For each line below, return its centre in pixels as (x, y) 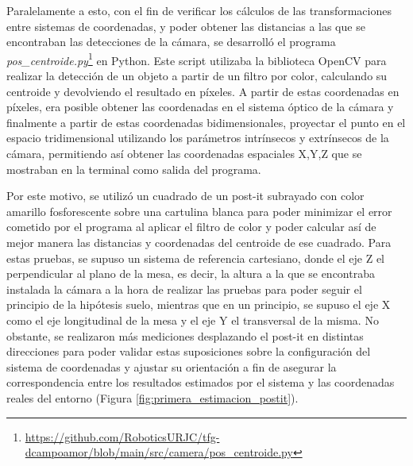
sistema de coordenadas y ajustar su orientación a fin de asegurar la (172, 366)
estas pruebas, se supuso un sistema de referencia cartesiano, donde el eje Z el (195, 258)
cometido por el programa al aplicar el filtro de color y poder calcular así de (191, 227)
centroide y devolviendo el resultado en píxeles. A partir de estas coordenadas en (203, 91)
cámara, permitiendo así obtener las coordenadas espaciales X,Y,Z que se (184, 153)
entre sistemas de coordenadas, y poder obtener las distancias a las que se (186, 26)
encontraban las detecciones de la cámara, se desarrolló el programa (171, 42)
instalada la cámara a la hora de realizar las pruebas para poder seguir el (184, 289)
